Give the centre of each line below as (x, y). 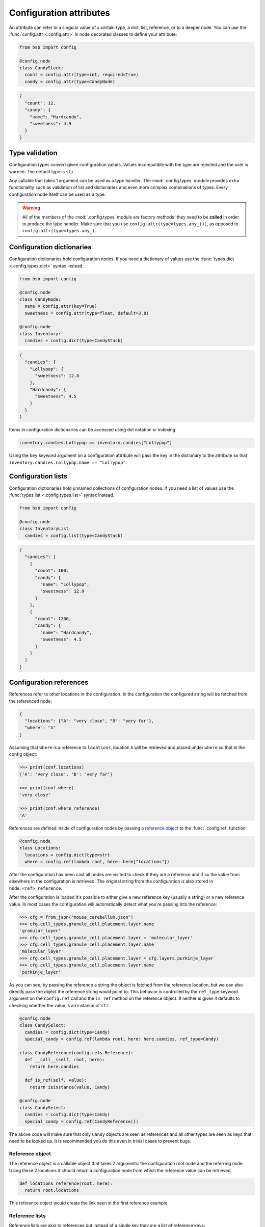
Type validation (33, 153)
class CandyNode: (40, 299)
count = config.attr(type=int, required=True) (82, 75)
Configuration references (49, 682)
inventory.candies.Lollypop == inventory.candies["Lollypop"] (96, 443)
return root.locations (52, 1190)
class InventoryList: (45, 529)
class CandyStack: (41, 68)
